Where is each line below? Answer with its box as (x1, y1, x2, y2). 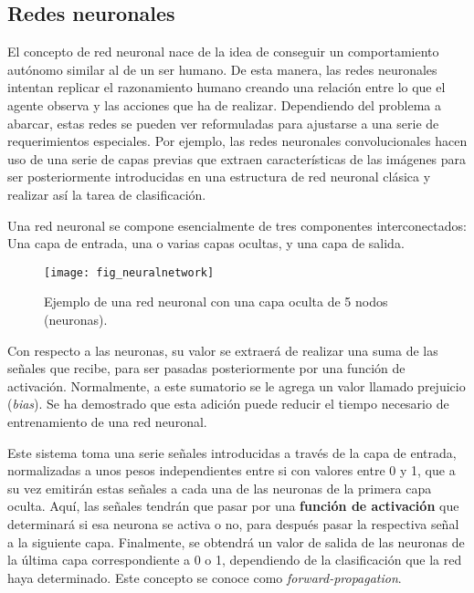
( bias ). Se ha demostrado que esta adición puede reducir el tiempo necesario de (7, 394, 449, 413)
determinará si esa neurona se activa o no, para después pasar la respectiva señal (7, 514, 459, 533)
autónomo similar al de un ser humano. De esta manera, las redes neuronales (7, 59, 437, 78)
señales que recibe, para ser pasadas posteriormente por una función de (7, 359, 406, 378)
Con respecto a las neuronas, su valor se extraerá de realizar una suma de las (7, 340, 438, 359)
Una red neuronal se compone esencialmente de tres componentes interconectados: (7, 215, 467, 234)
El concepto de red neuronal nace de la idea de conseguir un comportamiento (7, 42, 439, 61)
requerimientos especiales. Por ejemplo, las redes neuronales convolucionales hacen (7, 131, 468, 151)
